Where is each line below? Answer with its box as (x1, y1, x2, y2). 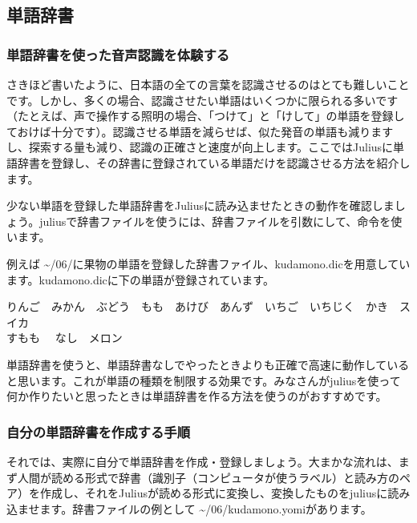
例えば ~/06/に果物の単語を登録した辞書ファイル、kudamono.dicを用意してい (6, 255, 411, 272)
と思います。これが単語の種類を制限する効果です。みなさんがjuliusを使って (6, 372, 401, 388)
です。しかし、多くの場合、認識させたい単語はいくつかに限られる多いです (6, 91, 399, 108)
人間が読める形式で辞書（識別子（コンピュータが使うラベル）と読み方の (17, 469, 399, 485)
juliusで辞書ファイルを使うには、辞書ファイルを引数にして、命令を (39, 212, 391, 229)
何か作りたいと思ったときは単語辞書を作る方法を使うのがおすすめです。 (6, 388, 387, 404)
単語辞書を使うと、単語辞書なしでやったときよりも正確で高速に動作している (6, 356, 410, 372)
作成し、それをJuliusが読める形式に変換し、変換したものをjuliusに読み (39, 485, 411, 501)
